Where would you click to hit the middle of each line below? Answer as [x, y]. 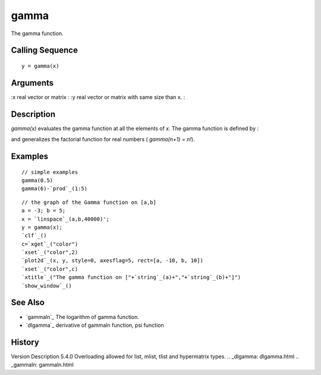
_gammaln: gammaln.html [42, 365]
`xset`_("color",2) [50, 252]
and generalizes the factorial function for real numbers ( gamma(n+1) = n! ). [103, 140]
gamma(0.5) [37, 180]
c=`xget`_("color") [50, 244]
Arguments [32, 83]
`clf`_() [34, 236]
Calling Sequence [45, 50]
